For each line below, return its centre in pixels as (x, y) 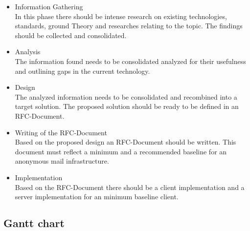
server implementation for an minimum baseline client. (97, 197)
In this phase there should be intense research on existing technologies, (121, 16)
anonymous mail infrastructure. (62, 161)
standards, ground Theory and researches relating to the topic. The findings (129, 26)
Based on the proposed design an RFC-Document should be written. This (125, 142)
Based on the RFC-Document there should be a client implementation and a (130, 187)
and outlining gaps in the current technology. (82, 71)
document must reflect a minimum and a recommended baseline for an (121, 151)
